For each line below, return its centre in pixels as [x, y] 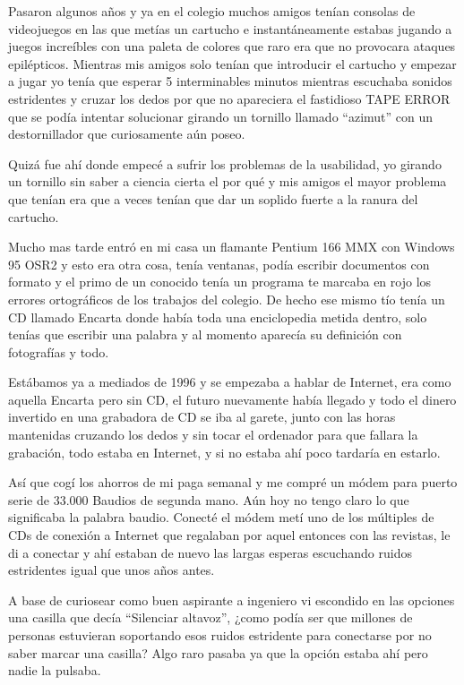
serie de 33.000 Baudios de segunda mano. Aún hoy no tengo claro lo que [209, 499]
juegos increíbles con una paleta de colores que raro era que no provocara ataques [232, 46]
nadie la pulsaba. [55, 670]
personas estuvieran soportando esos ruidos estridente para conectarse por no [220, 635]
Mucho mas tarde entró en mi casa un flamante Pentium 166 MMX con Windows [232, 247]
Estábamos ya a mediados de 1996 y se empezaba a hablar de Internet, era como [230, 382]
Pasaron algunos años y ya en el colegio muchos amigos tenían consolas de [212, 11]
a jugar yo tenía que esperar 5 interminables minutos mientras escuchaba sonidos [230, 81]
